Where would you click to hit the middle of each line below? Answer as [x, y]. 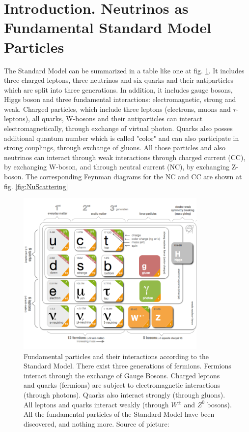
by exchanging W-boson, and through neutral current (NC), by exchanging [117, 167]
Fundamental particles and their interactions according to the [116, 356]
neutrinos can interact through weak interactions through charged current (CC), [125, 157]
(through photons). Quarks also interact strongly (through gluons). [124, 395]
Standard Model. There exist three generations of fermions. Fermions [127, 366]
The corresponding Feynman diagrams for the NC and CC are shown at [134, 177]
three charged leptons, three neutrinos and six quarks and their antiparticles [119, 80]
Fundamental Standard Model [108, 27]
